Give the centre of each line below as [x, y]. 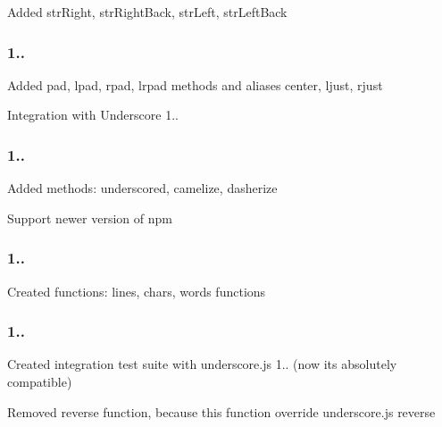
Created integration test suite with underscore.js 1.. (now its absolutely [202, 364]
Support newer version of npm [90, 218]
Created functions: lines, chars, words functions [137, 291]
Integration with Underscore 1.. [93, 115]
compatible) [40, 382]
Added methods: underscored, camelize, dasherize [142, 188]
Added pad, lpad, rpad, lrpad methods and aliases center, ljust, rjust [195, 84]
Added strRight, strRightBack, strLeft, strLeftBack [147, 12]
